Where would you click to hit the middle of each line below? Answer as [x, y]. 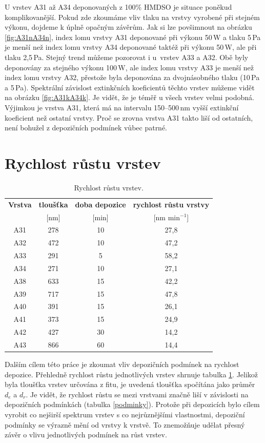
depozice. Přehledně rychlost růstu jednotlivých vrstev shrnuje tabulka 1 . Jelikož [131, 374]
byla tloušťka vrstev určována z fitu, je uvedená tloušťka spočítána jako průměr [130, 384]
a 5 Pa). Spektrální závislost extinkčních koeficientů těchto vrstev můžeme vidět [130, 87]
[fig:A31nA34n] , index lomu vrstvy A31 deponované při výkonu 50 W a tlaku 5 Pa [133, 37]
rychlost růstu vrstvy [171, 204]
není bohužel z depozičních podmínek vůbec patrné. [86, 128]
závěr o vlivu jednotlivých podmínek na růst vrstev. [86, 435]
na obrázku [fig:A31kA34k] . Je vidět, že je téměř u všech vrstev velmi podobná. [129, 97]
